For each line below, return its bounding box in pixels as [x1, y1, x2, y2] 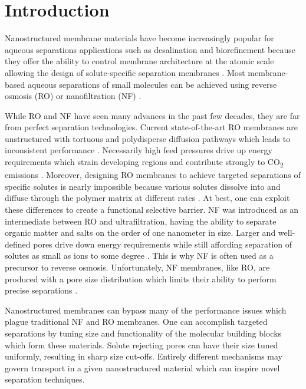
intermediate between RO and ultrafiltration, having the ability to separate [5, 215, 277, 227]
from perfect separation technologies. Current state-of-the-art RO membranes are [5, 121, 298, 133]
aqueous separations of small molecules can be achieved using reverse [27, 78, 277, 90]
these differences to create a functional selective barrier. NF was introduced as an [5, 203, 299, 215]
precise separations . [5, 284, 78, 296]
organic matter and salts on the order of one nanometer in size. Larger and [5, 226, 276, 239]
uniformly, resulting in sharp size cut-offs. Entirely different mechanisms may [5, 350, 283, 362]
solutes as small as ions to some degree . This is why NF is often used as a [5, 249, 274, 262]
